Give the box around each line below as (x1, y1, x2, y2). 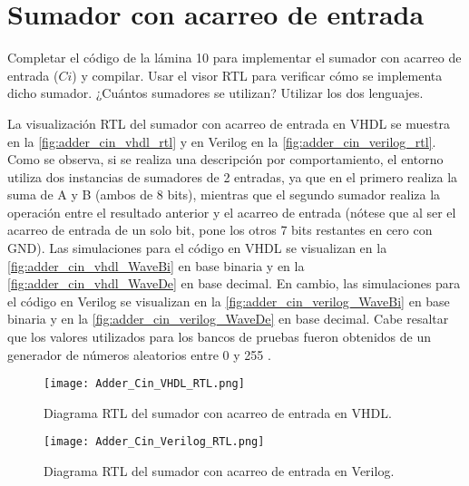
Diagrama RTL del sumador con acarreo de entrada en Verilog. (44, 462, 395, 481)
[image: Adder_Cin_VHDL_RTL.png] (44, 377, 245, 391)
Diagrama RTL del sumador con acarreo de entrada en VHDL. (44, 403, 392, 422)
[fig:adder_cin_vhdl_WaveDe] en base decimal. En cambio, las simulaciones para (7, 274, 461, 293)
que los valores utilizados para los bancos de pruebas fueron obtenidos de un (7, 327, 431, 346)
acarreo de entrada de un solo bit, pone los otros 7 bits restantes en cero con (7, 220, 433, 239)
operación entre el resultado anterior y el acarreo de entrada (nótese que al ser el (7, 202, 456, 221)
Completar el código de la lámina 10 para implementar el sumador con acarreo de (7, 48, 462, 67)
